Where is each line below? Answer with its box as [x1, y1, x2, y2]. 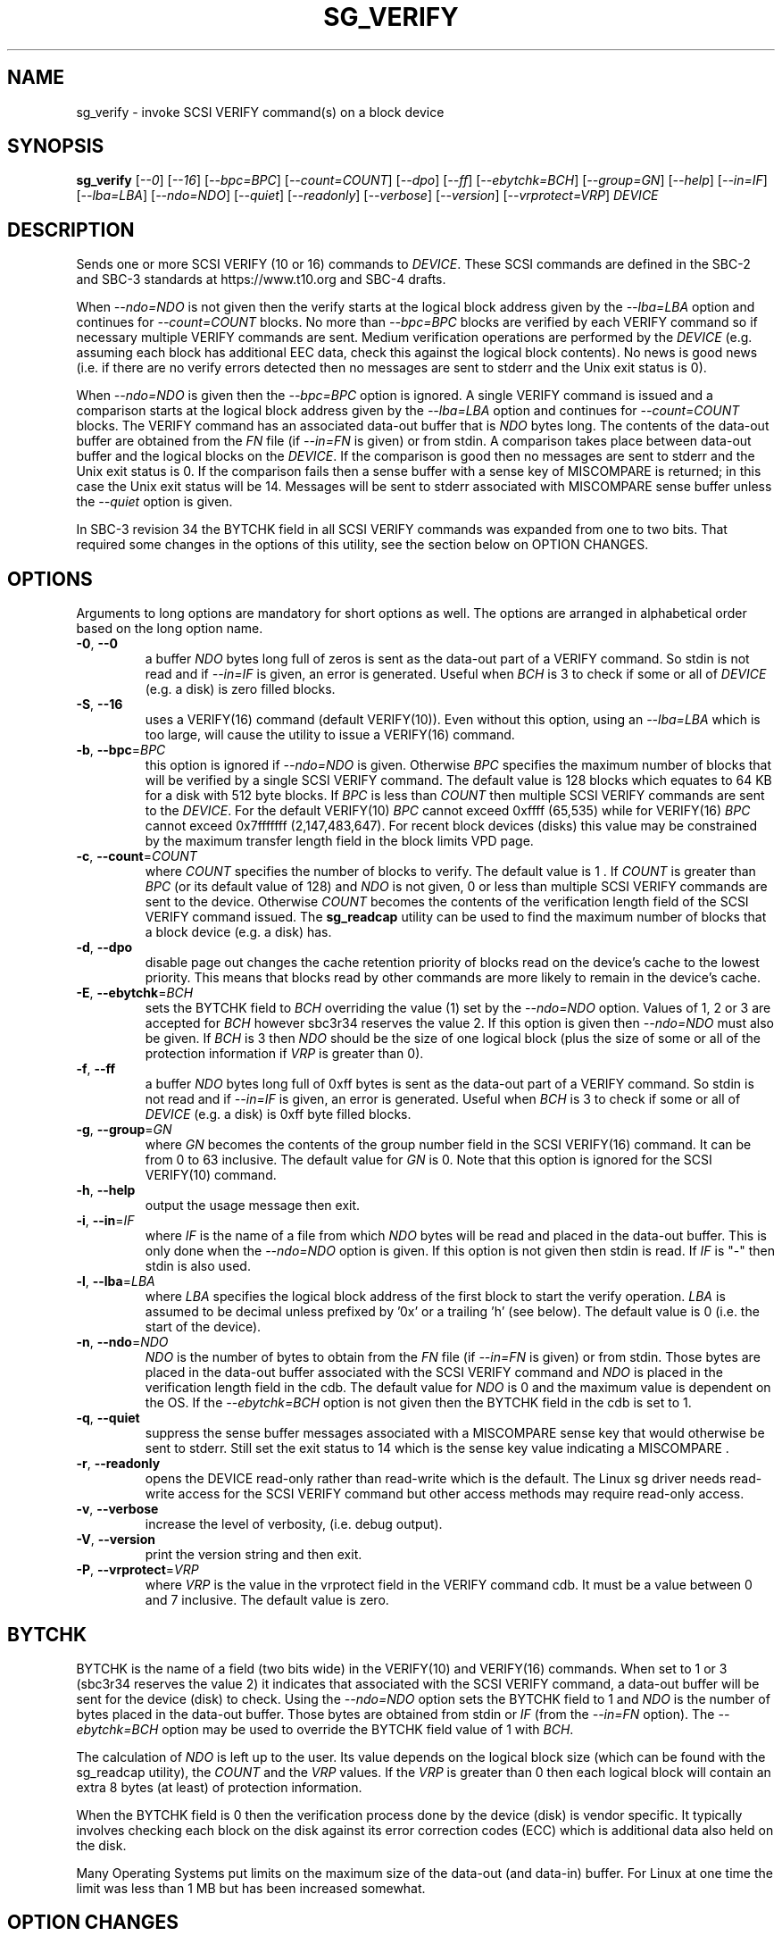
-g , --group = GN [76, 1122, 172, 1138]
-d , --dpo [76, 939, 133, 955]
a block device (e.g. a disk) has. [145, 924, 332, 940]
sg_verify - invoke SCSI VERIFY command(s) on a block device [76, 104, 445, 120]
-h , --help [76, 1182, 136, 1198]
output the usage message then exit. [145, 1197, 361, 1214]
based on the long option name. [76, 621, 263, 637]
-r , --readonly [76, 1456, 161, 1472]
